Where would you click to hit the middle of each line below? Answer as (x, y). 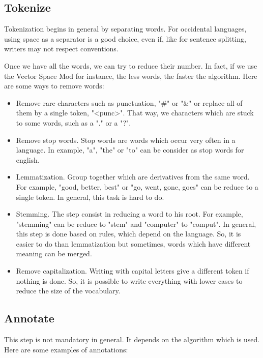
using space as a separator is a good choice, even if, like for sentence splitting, (125, 38)
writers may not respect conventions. (61, 49)
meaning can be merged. (54, 253)
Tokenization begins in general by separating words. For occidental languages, (125, 29)
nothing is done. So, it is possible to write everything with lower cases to (129, 280)
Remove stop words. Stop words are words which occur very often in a (126, 140)
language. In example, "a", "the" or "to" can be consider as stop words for (130, 150)
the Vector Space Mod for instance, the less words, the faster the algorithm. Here (131, 76)
